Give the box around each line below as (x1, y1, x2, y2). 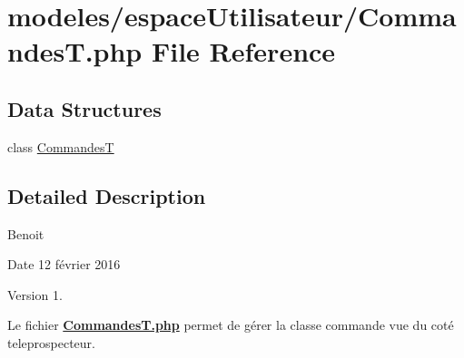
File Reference (151, 33, 336, 70)
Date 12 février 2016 (7, 255, 121, 274)
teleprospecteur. (7, 333, 95, 352)
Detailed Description (7, 181, 206, 209)
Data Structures (7, 94, 162, 122)
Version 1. (7, 285, 63, 304)
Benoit (7, 224, 44, 243)
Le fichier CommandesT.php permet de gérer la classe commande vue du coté (7, 315, 454, 334)
